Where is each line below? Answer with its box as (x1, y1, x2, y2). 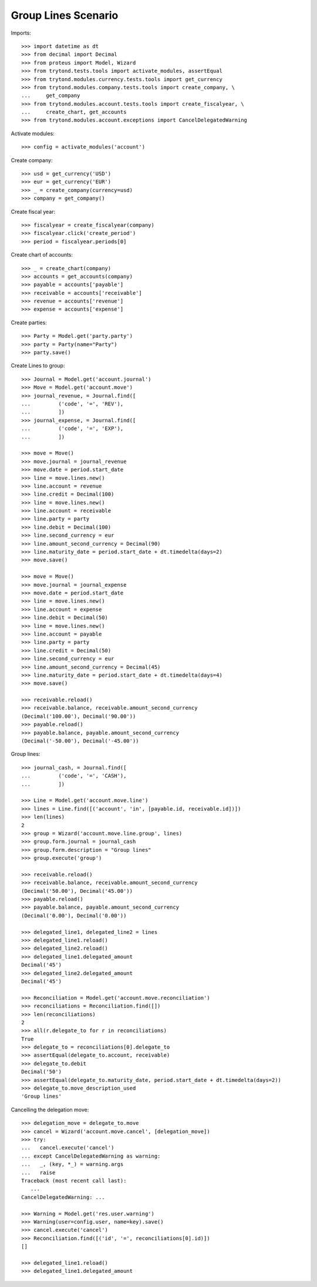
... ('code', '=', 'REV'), (21, 401, 124, 407)
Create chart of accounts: (11, 251, 73, 258)
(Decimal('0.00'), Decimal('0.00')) (21, 912, 127, 919)
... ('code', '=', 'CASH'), (21, 772, 127, 779)
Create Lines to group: (11, 362, 65, 369)
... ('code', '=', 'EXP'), (21, 425, 124, 432)
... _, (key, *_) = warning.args (21, 1161, 124, 1168)
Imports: (11, 29, 32, 36)
